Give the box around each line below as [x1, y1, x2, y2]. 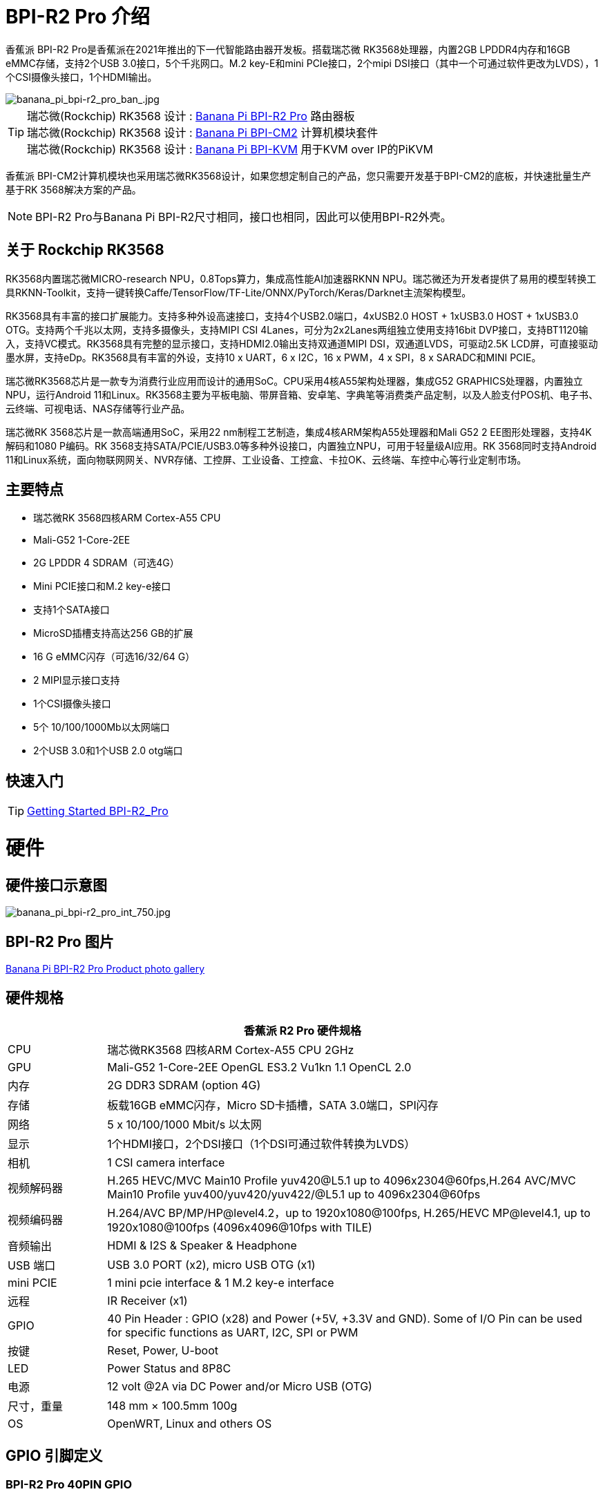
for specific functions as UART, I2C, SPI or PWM [107, 1325, 358, 1339]
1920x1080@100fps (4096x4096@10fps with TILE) [107, 1220, 372, 1234]
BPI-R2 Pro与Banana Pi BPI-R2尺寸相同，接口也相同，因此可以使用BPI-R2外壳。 [35, 209, 452, 224]
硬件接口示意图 [6, 876, 107, 894]
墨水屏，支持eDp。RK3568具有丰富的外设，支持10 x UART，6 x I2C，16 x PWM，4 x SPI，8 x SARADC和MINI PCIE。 [6, 351, 542, 363]
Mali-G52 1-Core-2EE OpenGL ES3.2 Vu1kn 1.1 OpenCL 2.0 [107, 1060, 412, 1074]
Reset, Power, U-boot [107, 1343, 219, 1357]
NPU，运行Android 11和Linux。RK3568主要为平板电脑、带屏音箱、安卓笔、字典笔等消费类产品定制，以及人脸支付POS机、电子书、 [6, 388, 598, 401]
